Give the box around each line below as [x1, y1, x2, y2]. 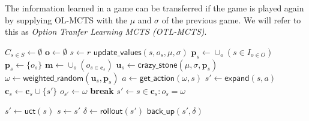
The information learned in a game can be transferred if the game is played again [5, 2, 304, 14]
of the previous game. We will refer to [161, 13, 301, 26]
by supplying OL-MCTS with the [5, 13, 128, 26]
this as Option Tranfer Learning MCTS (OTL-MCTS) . [5, 25, 207, 38]
